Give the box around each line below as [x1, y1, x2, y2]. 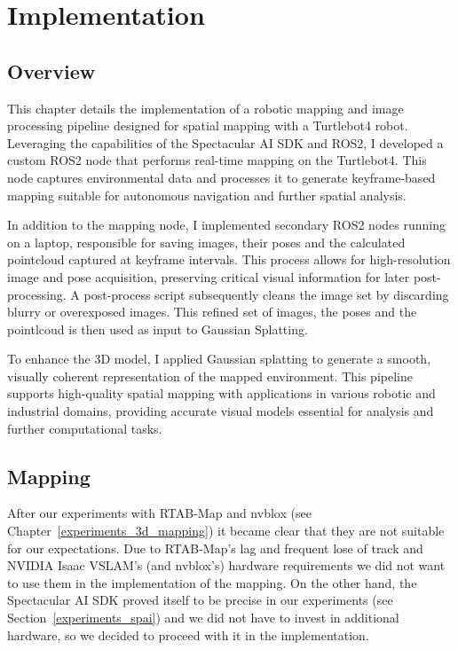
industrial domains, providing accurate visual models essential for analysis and [7, 402, 434, 420]
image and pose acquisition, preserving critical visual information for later [7, 267, 410, 286]
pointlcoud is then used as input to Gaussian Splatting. [7, 319, 308, 338]
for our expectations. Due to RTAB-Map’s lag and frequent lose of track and [7, 538, 423, 557]
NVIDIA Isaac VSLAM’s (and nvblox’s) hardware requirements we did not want [7, 556, 446, 575]
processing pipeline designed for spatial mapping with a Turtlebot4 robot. [7, 116, 408, 135]
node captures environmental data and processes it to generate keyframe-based [7, 168, 436, 186]
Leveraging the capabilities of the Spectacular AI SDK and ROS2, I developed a [7, 133, 444, 152]
